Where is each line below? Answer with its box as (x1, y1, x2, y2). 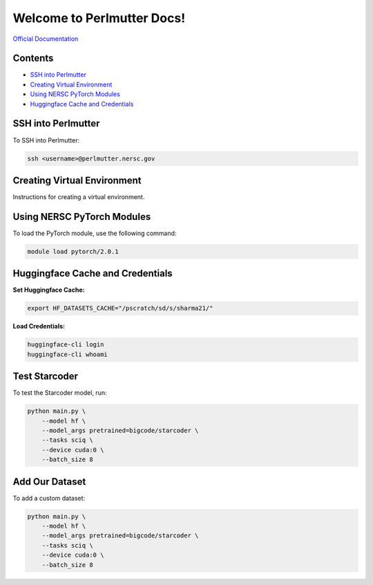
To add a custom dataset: (12, 494, 86, 502)
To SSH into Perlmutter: (12, 136, 79, 145)
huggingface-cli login (27, 341, 104, 349)
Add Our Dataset (12, 476, 86, 488)
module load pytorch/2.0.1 (27, 248, 119, 255)
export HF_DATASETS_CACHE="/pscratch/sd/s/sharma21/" (27, 304, 213, 313)
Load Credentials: (12, 322, 66, 331)
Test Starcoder (12, 371, 79, 382)
